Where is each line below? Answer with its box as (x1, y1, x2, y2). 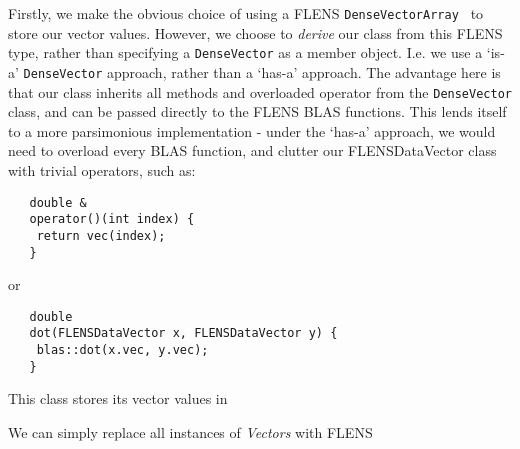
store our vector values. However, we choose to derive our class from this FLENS (8, 22, 503, 43)
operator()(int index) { (29, 212, 195, 227)
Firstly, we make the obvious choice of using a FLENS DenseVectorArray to (8, 3, 484, 23)
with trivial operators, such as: (8, 160, 196, 180)
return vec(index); (36, 228, 166, 243)
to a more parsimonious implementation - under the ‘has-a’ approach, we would (8, 120, 496, 141)
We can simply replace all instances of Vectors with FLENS (8, 422, 373, 443)
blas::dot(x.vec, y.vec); (36, 343, 209, 358)
